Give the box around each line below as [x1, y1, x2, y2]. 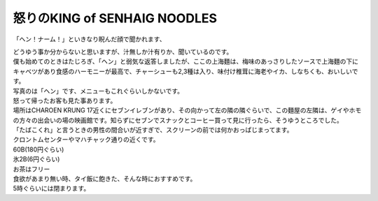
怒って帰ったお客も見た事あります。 [13, 96, 117, 105]
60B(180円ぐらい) [13, 145, 64, 154]
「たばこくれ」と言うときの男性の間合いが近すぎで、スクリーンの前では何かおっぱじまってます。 [13, 126, 293, 134]
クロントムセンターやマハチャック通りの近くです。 [13, 135, 160, 144]
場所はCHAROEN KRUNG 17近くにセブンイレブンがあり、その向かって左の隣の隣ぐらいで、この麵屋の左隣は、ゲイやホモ [13, 106, 362, 114]
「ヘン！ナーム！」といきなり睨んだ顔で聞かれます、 [13, 35, 166, 43]
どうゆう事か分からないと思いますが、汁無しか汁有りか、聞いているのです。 [13, 47, 233, 56]
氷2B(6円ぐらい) [13, 155, 60, 163]
